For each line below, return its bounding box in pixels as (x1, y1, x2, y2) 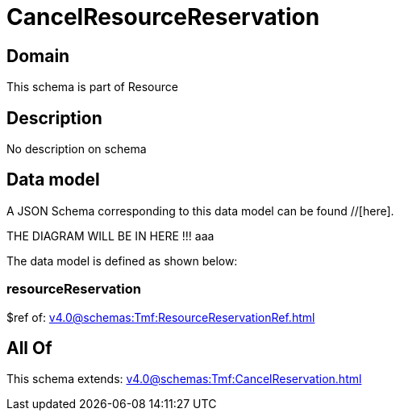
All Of (6, 338, 52, 359)
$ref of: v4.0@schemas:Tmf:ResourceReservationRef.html (6, 310, 315, 324)
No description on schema (6, 142, 147, 156)
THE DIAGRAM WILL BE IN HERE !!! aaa (6, 228, 215, 243)
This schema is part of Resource (6, 80, 178, 94)
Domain (6, 45, 70, 66)
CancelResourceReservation (6, 3, 320, 31)
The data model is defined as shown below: (6, 253, 238, 268)
